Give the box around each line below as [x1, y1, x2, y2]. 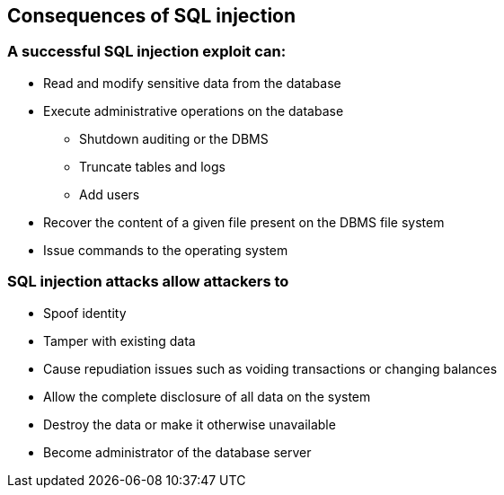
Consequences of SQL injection [7, 4, 296, 27]
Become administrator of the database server [43, 444, 312, 460]
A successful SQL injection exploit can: [7, 42, 287, 61]
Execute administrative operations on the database [43, 102, 344, 119]
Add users [79, 186, 140, 202]
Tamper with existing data [43, 332, 196, 349]
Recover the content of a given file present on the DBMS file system [43, 214, 445, 230]
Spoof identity [43, 305, 127, 321]
